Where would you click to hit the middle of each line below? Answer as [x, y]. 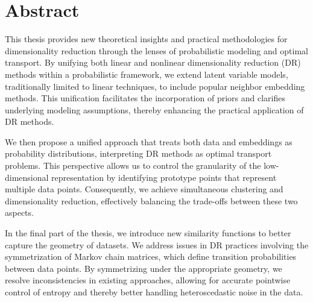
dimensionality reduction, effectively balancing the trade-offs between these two [151, 200]
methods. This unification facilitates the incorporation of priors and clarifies [145, 98]
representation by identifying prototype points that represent [164, 177]
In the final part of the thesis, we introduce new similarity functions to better [148, 233]
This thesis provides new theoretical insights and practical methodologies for [146, 39]
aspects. [19, 212]
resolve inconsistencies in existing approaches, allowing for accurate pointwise [148, 280]
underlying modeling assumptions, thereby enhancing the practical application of [154, 109]
